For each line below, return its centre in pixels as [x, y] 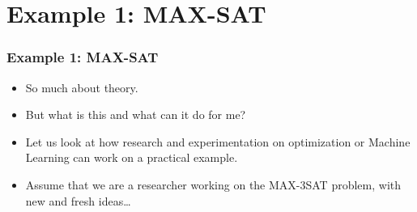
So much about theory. [82, 87]
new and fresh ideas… [78, 200]
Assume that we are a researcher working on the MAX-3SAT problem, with [213, 184]
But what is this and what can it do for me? [136, 114]
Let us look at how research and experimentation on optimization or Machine [218, 141]
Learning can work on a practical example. [132, 157]
